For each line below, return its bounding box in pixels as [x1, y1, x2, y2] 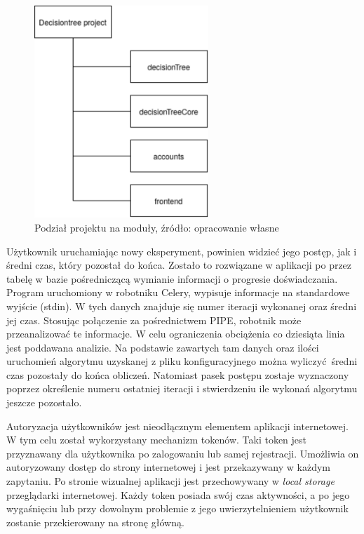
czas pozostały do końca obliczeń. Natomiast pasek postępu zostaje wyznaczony [6, 367, 349, 382]
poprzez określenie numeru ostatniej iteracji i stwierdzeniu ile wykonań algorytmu [6, 381, 358, 396]
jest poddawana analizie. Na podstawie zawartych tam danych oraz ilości [6, 340, 319, 354]
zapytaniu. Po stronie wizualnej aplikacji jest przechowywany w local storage [6, 474, 335, 488]
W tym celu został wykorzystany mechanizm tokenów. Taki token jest [6, 432, 307, 447]
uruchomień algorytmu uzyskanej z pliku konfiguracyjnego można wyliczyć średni [6, 354, 358, 368]
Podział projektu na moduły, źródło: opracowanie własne [34, 220, 279, 234]
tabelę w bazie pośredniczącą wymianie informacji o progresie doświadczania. [6, 271, 338, 286]
